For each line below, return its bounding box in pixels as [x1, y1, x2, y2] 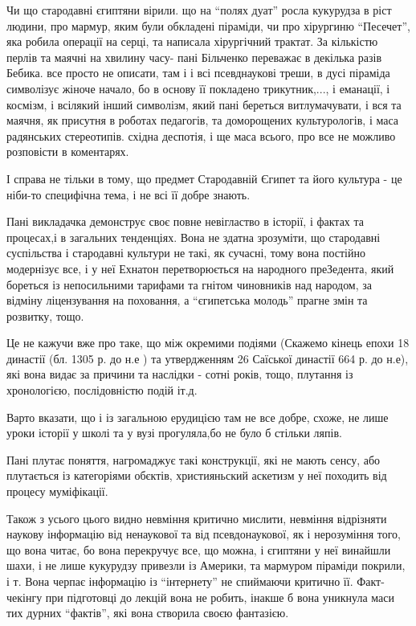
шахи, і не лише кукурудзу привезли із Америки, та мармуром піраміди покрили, [6, 557, 406, 574]
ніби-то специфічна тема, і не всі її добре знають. [6, 186, 251, 203]
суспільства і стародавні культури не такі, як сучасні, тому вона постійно [6, 244, 365, 261]
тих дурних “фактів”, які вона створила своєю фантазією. [6, 604, 289, 621]
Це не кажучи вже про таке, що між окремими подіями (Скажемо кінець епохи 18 [6, 334, 410, 351]
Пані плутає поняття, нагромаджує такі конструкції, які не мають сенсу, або [6, 451, 381, 468]
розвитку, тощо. [6, 307, 84, 324]
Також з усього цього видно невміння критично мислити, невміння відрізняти [6, 509, 387, 526]
